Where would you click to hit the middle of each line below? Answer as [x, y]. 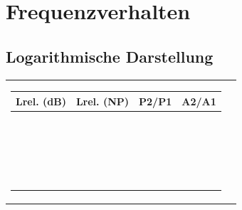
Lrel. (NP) [102, 101]
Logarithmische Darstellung [110, 56]
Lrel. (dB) [41, 101]
